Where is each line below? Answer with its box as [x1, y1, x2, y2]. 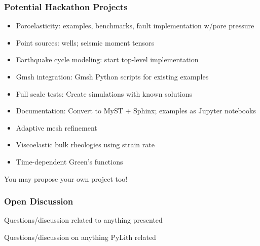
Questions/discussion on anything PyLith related [4, 231, 156, 242]
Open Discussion [4, 195, 73, 208]
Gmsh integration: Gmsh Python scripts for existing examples [16, 71, 209, 81]
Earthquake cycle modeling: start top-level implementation [16, 54, 199, 65]
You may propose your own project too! [4, 173, 128, 184]
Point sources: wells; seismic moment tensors [16, 37, 154, 48]
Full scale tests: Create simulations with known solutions [16, 88, 193, 99]
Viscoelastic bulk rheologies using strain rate [16, 139, 155, 150]
